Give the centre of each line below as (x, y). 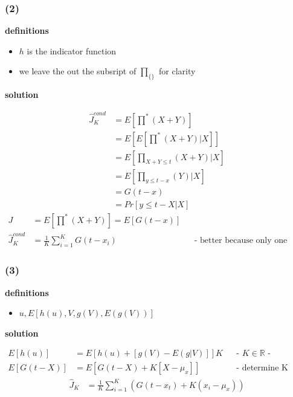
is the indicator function (72, 50)
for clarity (177, 71)
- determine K (262, 368)
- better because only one (241, 241)
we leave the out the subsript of (78, 71)
